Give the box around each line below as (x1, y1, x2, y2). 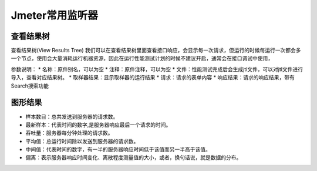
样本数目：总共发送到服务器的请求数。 (25, 113, 119, 120)
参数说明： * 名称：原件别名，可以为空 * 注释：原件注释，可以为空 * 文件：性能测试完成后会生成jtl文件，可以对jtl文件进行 (11, 65, 303, 73)
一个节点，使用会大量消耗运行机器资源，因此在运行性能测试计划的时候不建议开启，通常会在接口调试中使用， (11, 55, 273, 62)
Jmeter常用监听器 (11, 9, 98, 22)
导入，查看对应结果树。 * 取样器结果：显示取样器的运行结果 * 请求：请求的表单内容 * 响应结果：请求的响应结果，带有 (11, 74, 295, 81)
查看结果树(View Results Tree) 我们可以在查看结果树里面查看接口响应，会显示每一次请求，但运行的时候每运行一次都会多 (11, 47, 302, 54)
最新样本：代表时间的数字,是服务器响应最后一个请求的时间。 (25, 121, 171, 128)
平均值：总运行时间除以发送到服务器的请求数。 (25, 138, 139, 145)
